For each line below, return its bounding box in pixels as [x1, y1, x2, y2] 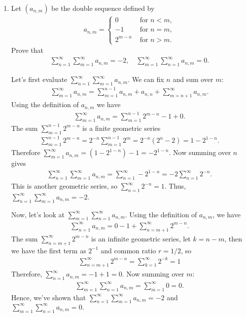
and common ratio [101, 245, 156, 255]
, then [224, 233, 243, 243]
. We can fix [128, 74, 164, 84]
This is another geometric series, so [11, 181, 117, 191]
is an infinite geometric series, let [91, 233, 191, 243]
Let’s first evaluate [11, 74, 68, 84]
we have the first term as [11, 245, 86, 255]
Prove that [11, 45, 43, 55]
